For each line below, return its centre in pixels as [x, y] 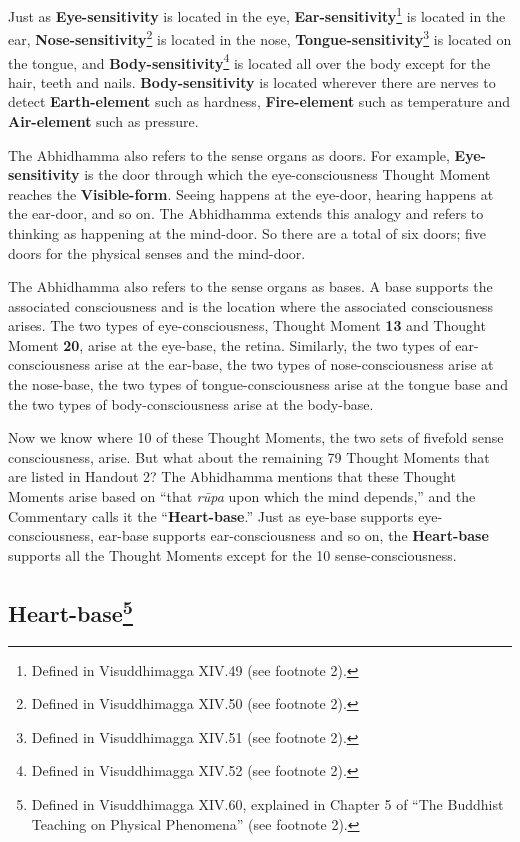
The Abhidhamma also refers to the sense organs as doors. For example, [229, 154]
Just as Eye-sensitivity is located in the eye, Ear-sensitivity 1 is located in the [257, 14]
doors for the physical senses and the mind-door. [157, 252]
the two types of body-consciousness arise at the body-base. [191, 403]
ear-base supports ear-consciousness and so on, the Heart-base [293, 535]
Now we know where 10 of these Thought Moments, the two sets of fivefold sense [256, 437]
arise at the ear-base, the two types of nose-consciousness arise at [294, 364]
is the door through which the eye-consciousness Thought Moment [287, 174]
